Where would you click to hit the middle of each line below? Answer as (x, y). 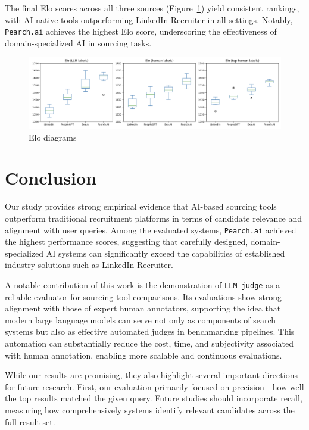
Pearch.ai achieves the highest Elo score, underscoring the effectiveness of (141, 31)
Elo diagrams (53, 137)
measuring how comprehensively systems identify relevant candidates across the (150, 410)
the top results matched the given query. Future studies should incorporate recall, (154, 398)
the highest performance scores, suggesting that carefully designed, (127, 242)
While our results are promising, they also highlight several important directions (151, 375)
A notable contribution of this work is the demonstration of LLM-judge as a (143, 285)
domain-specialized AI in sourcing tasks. (78, 43)
